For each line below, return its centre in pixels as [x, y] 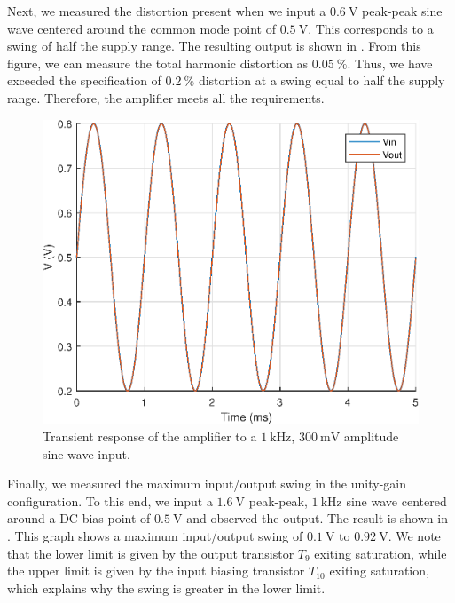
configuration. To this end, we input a [110, 500]
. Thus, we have [390, 63]
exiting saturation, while [380, 553]
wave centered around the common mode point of [142, 28]
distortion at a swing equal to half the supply [322, 80]
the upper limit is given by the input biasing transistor [156, 571]
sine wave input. [86, 453]
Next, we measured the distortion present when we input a [167, 11]
